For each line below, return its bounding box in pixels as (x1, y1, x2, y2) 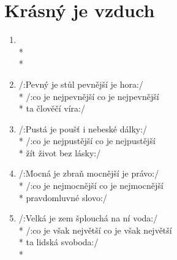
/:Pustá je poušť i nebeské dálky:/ (18, 122, 148, 135)
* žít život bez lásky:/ (18, 146, 101, 159)
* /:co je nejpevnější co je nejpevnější (18, 90, 159, 102)
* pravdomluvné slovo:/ (18, 191, 107, 204)
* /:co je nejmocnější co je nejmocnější (18, 179, 164, 192)
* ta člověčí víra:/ (18, 102, 85, 115)
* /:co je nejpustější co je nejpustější (18, 134, 156, 147)
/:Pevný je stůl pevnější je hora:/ (18, 77, 143, 90)
